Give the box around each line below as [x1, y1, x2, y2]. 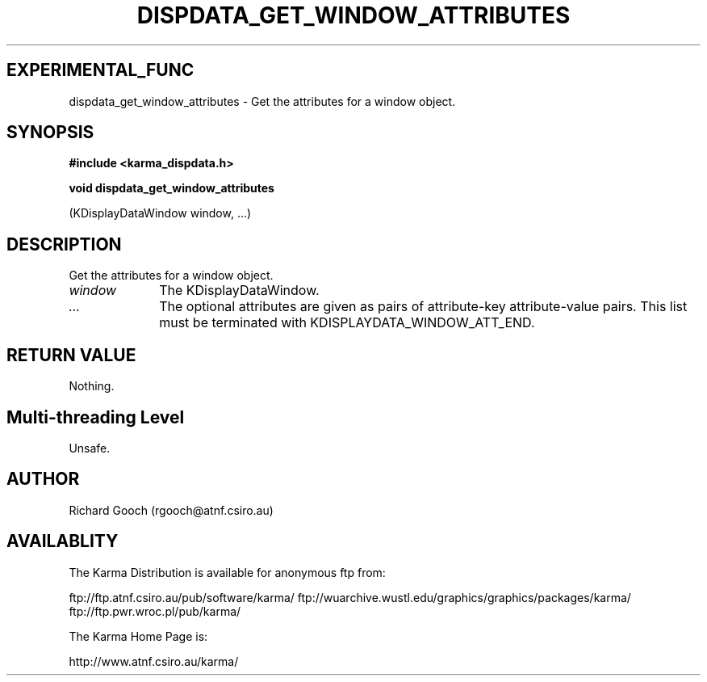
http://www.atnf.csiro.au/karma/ [69, 654, 239, 668]
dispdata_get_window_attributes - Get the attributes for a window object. [69, 94, 456, 108]
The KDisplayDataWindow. [159, 282, 320, 299]
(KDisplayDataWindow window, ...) [69, 206, 252, 221]
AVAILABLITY [6, 531, 119, 552]
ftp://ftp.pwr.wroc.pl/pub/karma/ [69, 604, 241, 618]
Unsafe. [69, 440, 111, 455]
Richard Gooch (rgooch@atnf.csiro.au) [69, 503, 274, 517]
